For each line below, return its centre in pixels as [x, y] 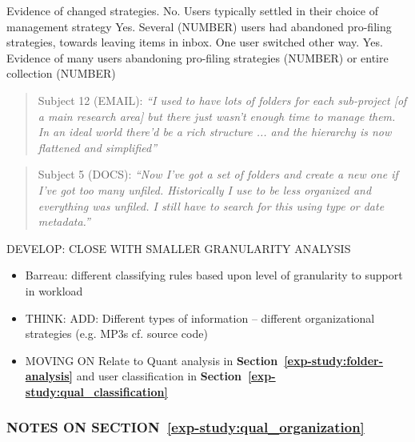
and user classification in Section [159, 376]
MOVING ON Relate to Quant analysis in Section [152, 360]
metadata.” [64, 221]
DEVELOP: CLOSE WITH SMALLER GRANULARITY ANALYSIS [179, 248]
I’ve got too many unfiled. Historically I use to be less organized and [205, 189]
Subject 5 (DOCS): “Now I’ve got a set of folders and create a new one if [218, 174]
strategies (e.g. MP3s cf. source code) [116, 334]
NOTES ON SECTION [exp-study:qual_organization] [186, 427]
